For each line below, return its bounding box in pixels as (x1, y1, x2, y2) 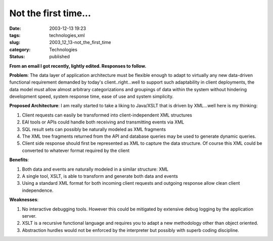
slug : (9, 39, 20, 46)
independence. (22, 187, 54, 193)
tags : (9, 32, 21, 38)
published (49, 54, 70, 60)
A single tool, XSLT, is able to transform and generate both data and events (22, 173, 178, 179)
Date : (9, 25, 21, 31)
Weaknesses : (9, 196, 39, 203)
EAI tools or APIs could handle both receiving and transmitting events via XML (22, 119, 185, 125)
